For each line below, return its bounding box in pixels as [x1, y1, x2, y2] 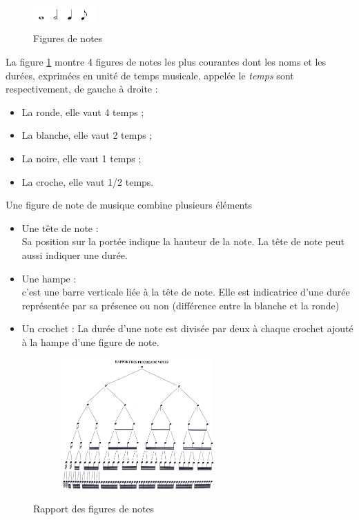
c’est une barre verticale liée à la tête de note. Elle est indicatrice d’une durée [21, 285, 350, 299]
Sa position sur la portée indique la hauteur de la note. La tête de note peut [21, 234, 345, 249]
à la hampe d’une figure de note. [21, 334, 159, 349]
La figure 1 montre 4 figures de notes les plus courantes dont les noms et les [6, 54, 327, 68]
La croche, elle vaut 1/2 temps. [21, 174, 154, 189]
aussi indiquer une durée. [21, 247, 128, 262]
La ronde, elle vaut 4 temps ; [21, 104, 144, 119]
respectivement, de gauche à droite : [6, 81, 158, 96]
